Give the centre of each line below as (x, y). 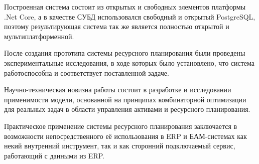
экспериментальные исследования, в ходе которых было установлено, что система (129, 62)
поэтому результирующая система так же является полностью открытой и (117, 26)
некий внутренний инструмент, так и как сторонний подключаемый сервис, (120, 146)
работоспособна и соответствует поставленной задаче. (87, 72)
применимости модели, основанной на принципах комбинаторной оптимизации (125, 99)
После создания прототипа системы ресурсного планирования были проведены (125, 53)
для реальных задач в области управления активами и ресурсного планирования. (127, 109)
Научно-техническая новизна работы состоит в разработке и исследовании (118, 90)
